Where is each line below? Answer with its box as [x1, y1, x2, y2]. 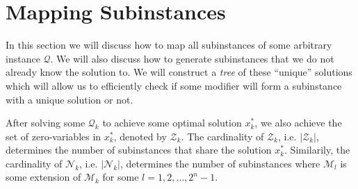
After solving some [6, 115, 86, 130]
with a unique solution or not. [6, 92, 133, 106]
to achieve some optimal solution [102, 115, 242, 130]
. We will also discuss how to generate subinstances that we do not [50, 51, 334, 65]
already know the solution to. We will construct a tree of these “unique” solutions [6, 65, 352, 79]
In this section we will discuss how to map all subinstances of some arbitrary [6, 38, 332, 52]
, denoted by [113, 129, 167, 143]
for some [102, 170, 139, 184]
